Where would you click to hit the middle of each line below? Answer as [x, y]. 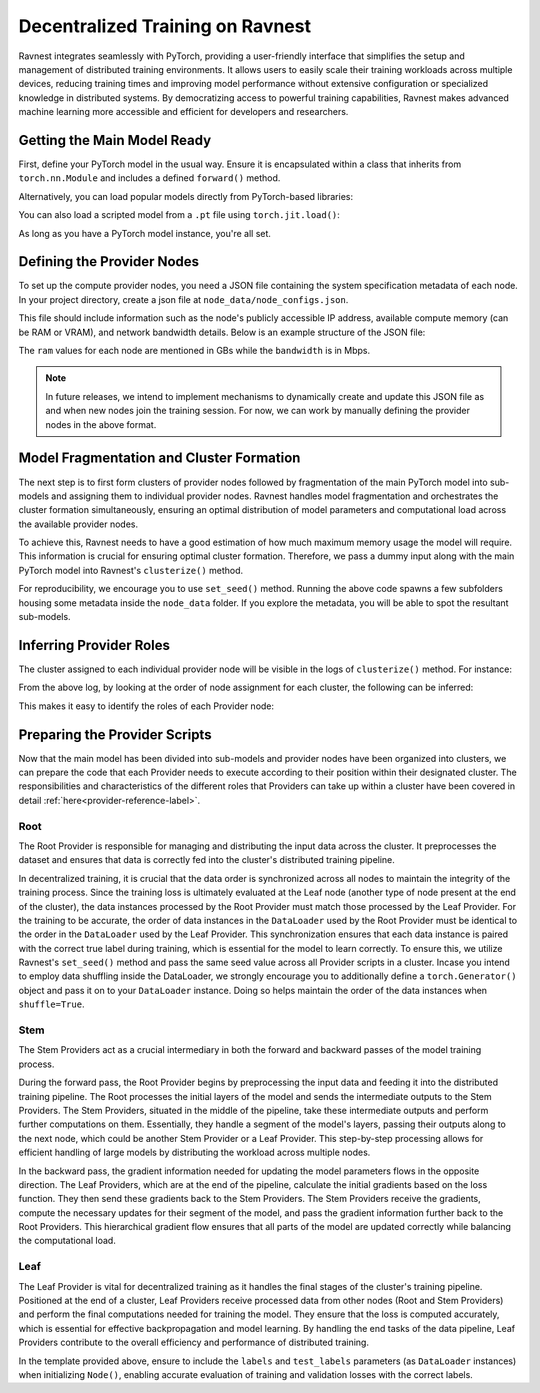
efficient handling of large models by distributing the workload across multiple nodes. [194, 1152]
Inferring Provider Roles [94, 645]
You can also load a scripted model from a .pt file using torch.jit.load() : [179, 215]
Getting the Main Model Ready [115, 140]
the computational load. [67, 1241]
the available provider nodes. [78, 524]
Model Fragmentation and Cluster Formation [159, 458]
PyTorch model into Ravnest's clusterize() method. [131, 570]
